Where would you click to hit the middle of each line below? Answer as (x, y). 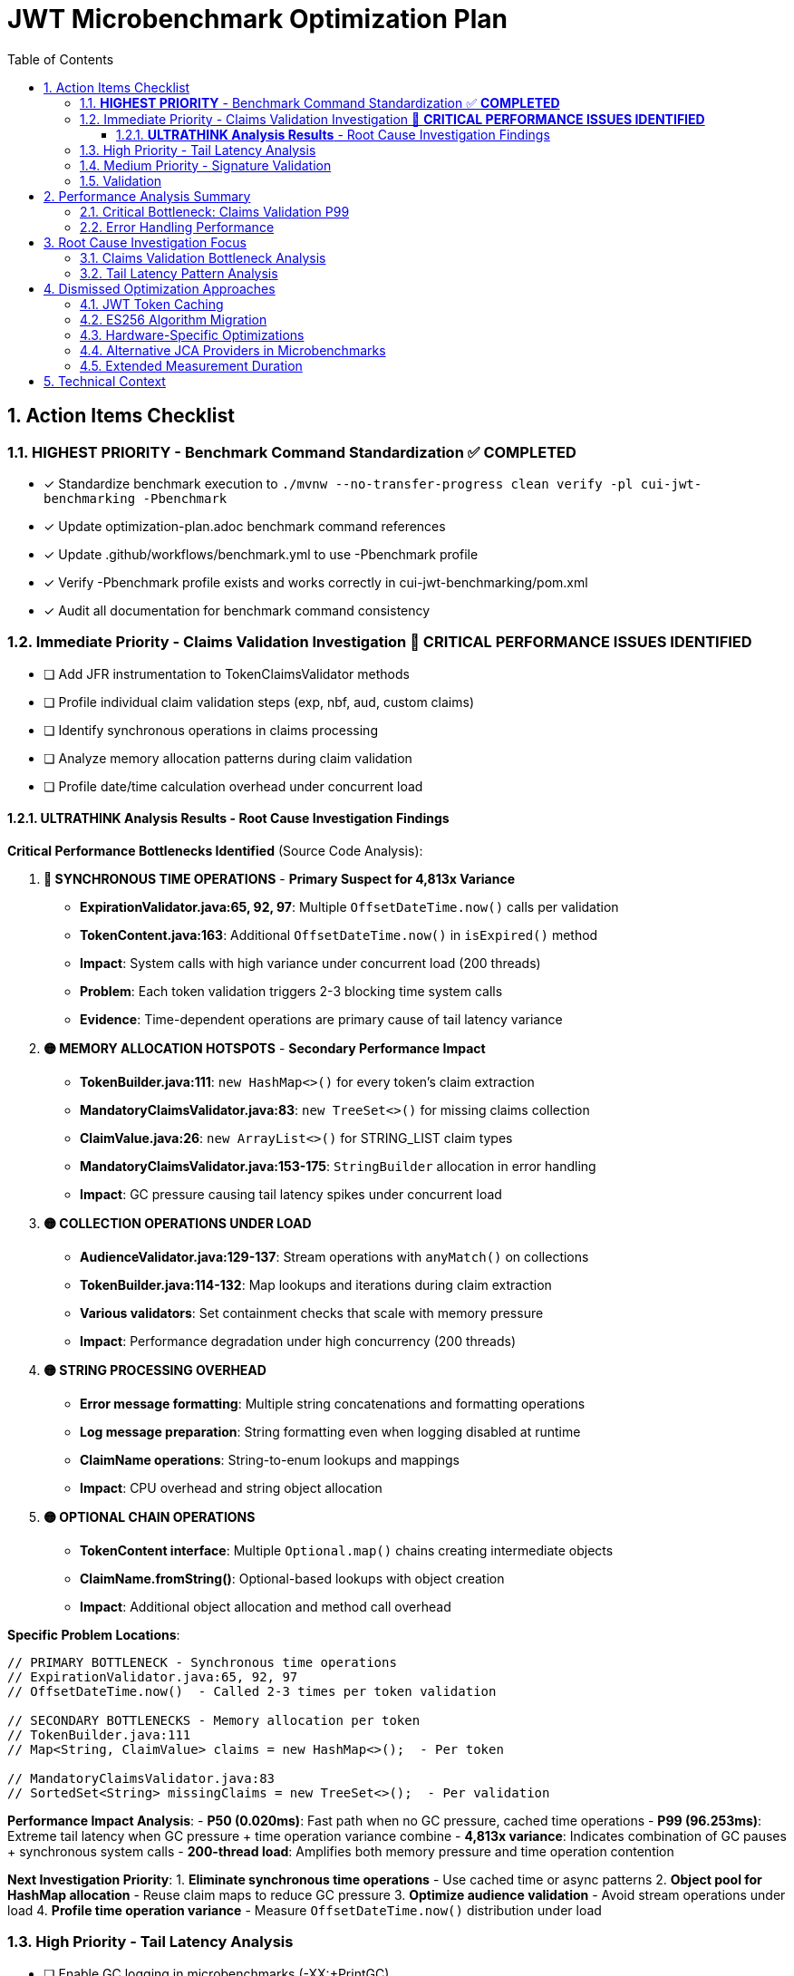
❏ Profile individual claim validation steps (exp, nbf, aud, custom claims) (259, 702)
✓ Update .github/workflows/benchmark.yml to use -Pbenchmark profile (261, 554)
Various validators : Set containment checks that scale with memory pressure (312, 1312)
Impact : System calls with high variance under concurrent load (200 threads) (310, 963)
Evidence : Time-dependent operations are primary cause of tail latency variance (321, 1019)
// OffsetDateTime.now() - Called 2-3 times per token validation (252, 1691)
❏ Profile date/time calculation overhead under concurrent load (233, 786)
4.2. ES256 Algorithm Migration (174, 319)
